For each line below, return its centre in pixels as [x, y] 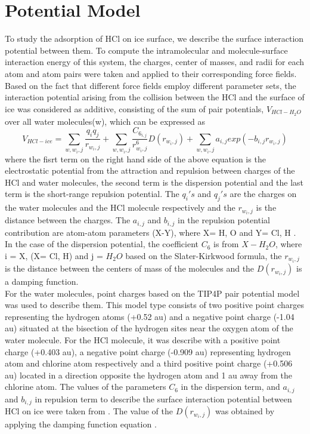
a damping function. [42, 281]
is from [226, 244]
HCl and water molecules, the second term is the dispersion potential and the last [154, 182]
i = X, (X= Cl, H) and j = [54, 255]
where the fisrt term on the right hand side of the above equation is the [135, 158]
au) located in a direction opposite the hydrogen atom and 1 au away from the [149, 375]
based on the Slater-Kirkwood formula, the [204, 255]
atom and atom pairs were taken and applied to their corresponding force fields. [151, 73]
